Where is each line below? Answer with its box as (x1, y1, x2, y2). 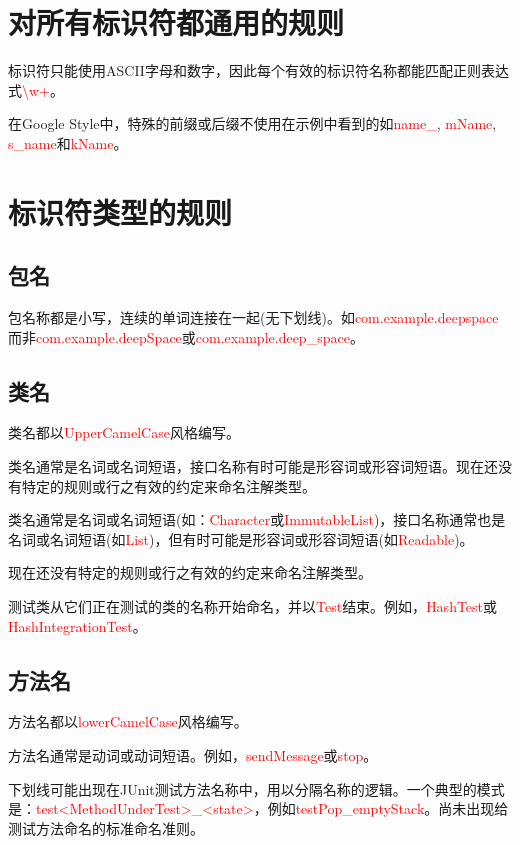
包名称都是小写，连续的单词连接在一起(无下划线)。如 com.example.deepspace (8, 307, 499, 328)
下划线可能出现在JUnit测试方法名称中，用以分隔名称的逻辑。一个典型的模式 (8, 778, 505, 799)
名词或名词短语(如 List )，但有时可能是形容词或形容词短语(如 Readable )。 (8, 528, 474, 549)
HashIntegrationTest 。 (8, 615, 147, 636)
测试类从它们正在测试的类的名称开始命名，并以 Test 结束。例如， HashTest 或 (8, 596, 498, 617)
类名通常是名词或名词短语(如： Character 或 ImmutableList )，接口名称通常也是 (8, 509, 506, 530)
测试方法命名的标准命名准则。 (8, 817, 204, 838)
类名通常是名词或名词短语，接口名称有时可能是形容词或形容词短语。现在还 (8, 456, 498, 477)
